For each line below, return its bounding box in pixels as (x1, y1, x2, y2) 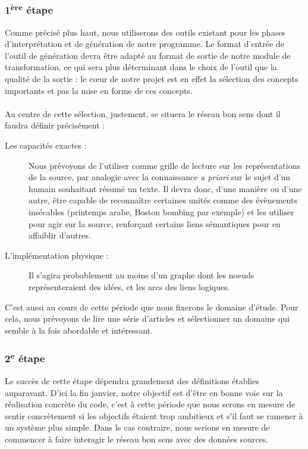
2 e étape (5, 350, 45, 366)
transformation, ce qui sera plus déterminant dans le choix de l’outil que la (5, 61, 277, 73)
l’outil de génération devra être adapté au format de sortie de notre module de (5, 49, 291, 61)
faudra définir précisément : (5, 119, 105, 131)
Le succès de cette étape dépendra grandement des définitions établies (5, 375, 259, 387)
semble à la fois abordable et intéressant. (5, 324, 153, 336)
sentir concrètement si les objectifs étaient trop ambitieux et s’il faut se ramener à (5, 409, 303, 422)
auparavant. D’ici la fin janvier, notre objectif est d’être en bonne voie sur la (5, 386, 283, 398)
